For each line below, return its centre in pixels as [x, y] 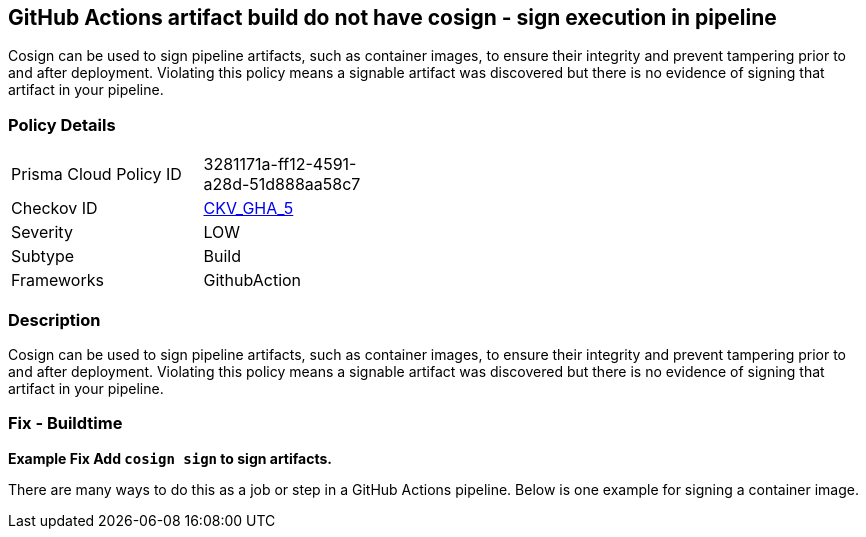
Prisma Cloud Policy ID [96, 174]
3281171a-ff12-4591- [280, 164]
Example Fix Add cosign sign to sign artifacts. [170, 458]
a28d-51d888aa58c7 [282, 184]
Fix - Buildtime [65, 423]
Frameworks [57, 280]
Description [54, 319]
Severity [42, 232]
